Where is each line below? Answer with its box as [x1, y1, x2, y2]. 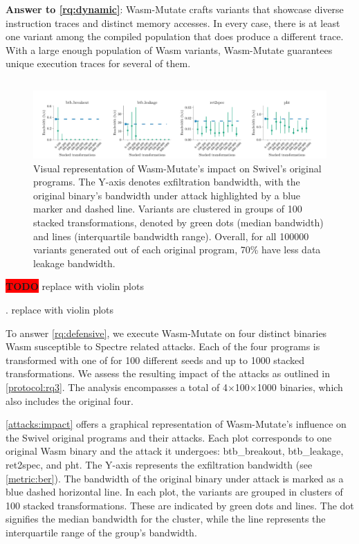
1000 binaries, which [257, 379, 343, 394]
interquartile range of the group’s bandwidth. [6, 525, 197, 539]
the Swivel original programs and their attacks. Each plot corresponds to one [6, 430, 332, 444]
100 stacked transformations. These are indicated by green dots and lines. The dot [6, 498, 354, 512]
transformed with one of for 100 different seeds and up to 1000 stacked [6, 352, 305, 367]
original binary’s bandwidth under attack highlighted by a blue [33, 188, 301, 202]
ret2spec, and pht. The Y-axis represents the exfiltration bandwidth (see [6, 457, 313, 471]
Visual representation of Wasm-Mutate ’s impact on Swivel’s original [33, 161, 322, 175]
